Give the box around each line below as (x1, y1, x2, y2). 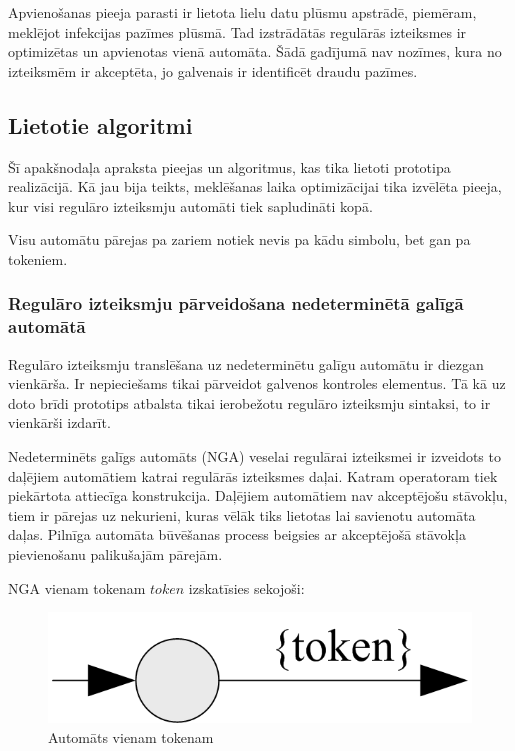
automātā (8, 314, 86, 339)
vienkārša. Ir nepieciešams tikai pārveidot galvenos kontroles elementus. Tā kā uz (8, 373, 506, 394)
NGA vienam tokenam (8, 577, 146, 598)
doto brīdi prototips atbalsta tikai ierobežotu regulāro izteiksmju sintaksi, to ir (8, 392, 491, 413)
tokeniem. (8, 248, 68, 269)
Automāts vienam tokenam (48, 726, 214, 747)
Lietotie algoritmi (8, 109, 193, 140)
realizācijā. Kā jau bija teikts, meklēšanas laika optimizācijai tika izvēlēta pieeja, (8, 176, 502, 197)
